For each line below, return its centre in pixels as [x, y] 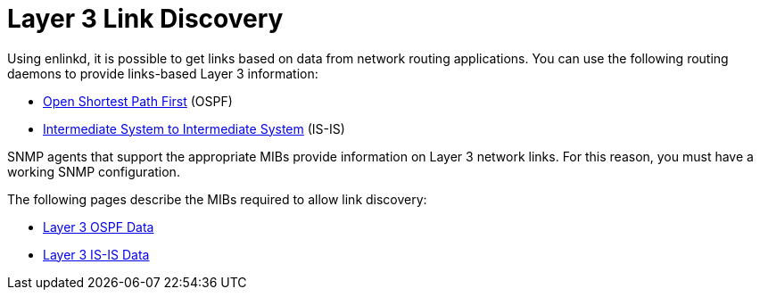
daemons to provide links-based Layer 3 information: [163, 73]
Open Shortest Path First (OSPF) [138, 101]
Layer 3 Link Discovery [145, 19]
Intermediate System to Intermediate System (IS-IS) [194, 128]
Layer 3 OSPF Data [99, 227]
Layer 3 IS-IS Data [96, 254]
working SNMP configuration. [94, 171]
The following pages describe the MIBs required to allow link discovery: [217, 199]
